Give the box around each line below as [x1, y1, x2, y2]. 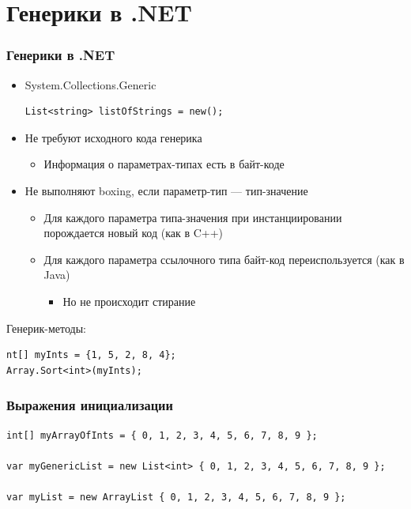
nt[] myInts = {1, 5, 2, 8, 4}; [6, 349, 176, 361]
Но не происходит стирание [62, 292, 196, 309]
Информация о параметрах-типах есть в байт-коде [43, 156, 285, 172]
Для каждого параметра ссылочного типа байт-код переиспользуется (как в [43, 251, 405, 267]
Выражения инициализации [6, 395, 173, 415]
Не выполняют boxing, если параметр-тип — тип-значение [25, 182, 308, 198]
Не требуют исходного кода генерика [25, 129, 202, 145]
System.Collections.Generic [25, 76, 156, 92]
